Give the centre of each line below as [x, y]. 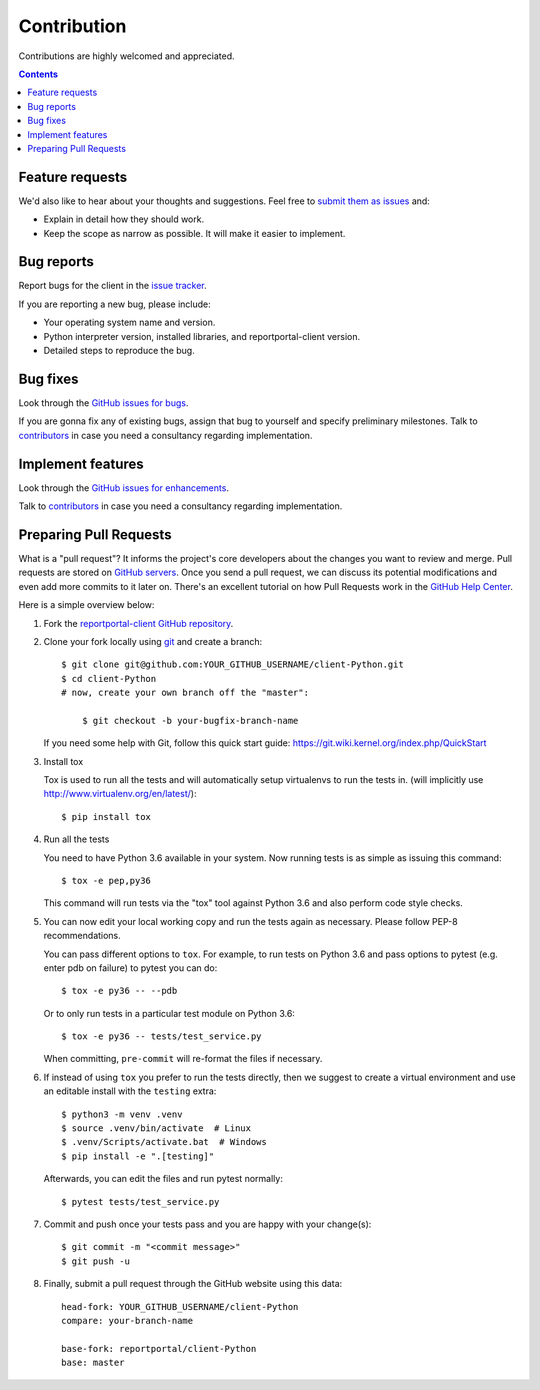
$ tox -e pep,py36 [106, 880]
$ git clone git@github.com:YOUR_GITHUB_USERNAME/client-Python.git [232, 664]
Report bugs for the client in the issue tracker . [112, 286]
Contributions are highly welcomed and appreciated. [126, 56]
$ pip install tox [106, 816]
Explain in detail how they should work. [124, 219]
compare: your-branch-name [127, 1320]
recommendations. [82, 936]
